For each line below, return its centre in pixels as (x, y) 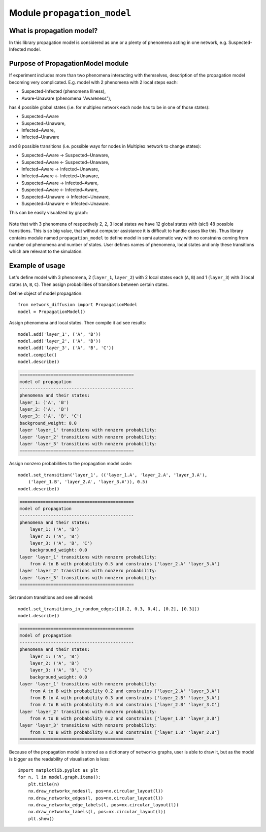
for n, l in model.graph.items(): (59, 777)
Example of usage (37, 266)
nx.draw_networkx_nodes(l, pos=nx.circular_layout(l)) (96, 791)
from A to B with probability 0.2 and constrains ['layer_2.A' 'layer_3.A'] (125, 691)
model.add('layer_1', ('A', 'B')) (59, 334)
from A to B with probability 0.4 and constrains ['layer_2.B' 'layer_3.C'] (125, 705)
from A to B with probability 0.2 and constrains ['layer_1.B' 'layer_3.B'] (125, 719)
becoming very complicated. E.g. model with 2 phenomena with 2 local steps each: (94, 82)
